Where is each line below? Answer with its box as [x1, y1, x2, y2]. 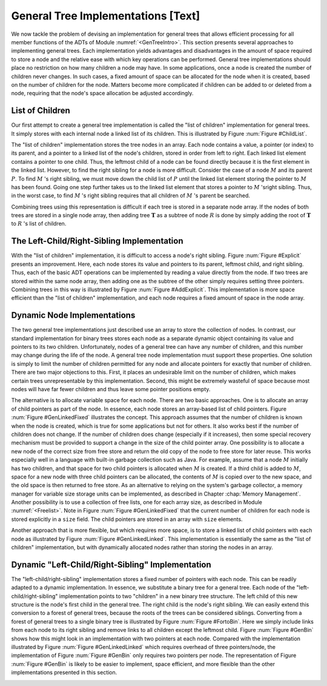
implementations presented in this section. [11, 669, 117, 676]
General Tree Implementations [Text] [11, 9, 200, 22]
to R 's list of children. [11, 220, 67, 227]
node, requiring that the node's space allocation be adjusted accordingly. [11, 90, 194, 97]
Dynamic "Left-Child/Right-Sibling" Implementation [11, 559, 211, 570]
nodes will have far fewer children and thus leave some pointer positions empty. [11, 385, 211, 392]
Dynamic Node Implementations [11, 310, 136, 321]
